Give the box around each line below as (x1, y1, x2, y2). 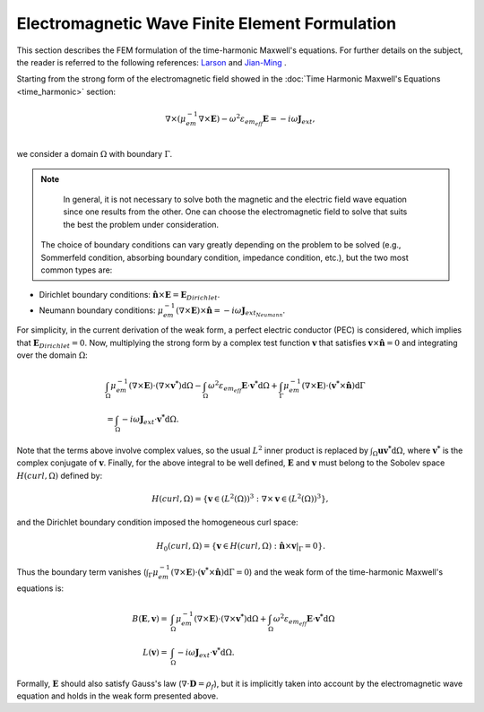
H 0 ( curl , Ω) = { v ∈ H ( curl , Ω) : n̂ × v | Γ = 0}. (156, 541, 326, 553)
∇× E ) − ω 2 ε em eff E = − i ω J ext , (198, 112, 315, 127)
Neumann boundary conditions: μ (39, 305, 164, 316)
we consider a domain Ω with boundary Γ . (16, 149, 173, 160)
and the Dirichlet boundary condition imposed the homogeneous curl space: (16, 517, 299, 528)
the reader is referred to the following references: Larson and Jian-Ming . (16, 56, 287, 67)
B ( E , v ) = (132, 613, 168, 623)
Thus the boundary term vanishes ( (16, 566, 147, 577)
